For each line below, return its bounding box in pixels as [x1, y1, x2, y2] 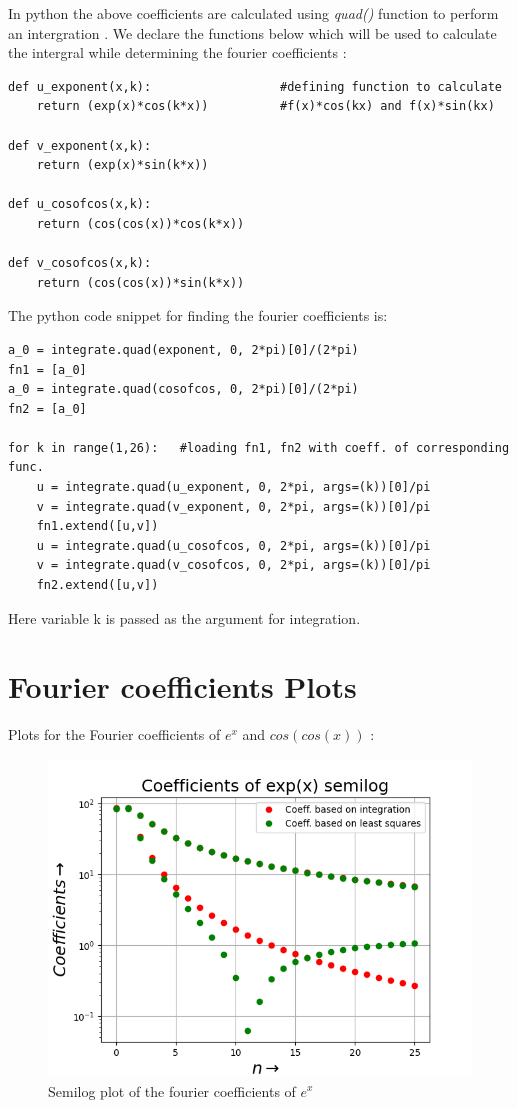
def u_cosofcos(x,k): [8, 197, 152, 212]
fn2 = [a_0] [8, 401, 87, 416]
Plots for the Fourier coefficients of [8, 724, 221, 745]
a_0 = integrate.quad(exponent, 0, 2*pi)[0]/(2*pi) [8, 342, 359, 357]
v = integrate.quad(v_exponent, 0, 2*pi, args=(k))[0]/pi [36, 499, 431, 514]
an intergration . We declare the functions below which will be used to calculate [8, 22, 497, 43]
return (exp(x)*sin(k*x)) [36, 158, 209, 173]
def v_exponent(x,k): [8, 138, 152, 153]
